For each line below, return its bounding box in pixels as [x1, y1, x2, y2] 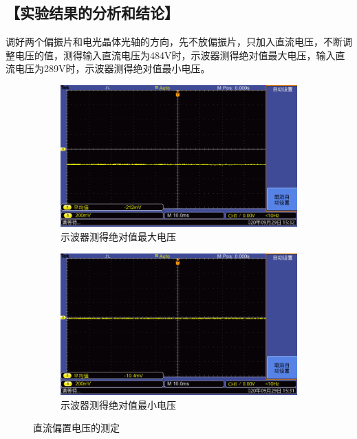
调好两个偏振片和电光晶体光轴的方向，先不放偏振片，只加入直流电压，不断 [6, 34, 343, 49]
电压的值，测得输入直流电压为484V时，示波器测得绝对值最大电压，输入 [14, 47, 336, 62]
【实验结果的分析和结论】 [6, 2, 179, 23]
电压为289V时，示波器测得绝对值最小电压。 [14, 61, 210, 76]
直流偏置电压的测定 [33, 420, 120, 435]
